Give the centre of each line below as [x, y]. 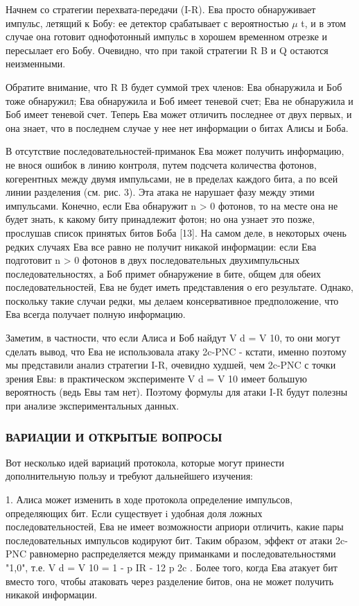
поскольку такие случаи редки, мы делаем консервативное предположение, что [172, 300]
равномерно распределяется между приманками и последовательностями [183, 554]
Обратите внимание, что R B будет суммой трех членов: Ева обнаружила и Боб [174, 86]
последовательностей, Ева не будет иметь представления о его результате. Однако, [179, 287]
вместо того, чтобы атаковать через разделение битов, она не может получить [170, 581]
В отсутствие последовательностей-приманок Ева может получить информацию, [175, 151]
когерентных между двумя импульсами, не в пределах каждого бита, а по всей [172, 178]
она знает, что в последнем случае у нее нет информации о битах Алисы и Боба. [177, 127]
